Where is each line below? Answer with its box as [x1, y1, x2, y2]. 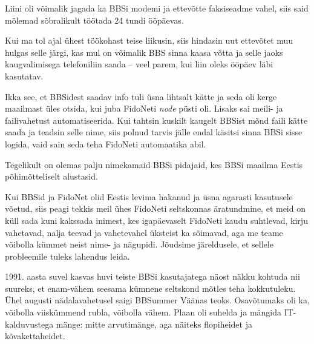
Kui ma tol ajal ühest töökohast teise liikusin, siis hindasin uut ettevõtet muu [5, 34, 293, 47]
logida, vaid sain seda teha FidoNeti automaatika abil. [5, 137, 206, 150]
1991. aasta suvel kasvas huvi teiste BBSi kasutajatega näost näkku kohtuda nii [5, 270, 300, 283]
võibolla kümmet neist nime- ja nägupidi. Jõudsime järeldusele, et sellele [5, 238, 273, 251]
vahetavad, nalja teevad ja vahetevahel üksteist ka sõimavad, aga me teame [5, 226, 283, 238]
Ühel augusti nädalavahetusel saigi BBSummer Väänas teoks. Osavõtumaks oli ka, [5, 294, 310, 306]
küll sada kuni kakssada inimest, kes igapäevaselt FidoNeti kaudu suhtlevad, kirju [5, 214, 308, 226]
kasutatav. [5, 69, 44, 82]
